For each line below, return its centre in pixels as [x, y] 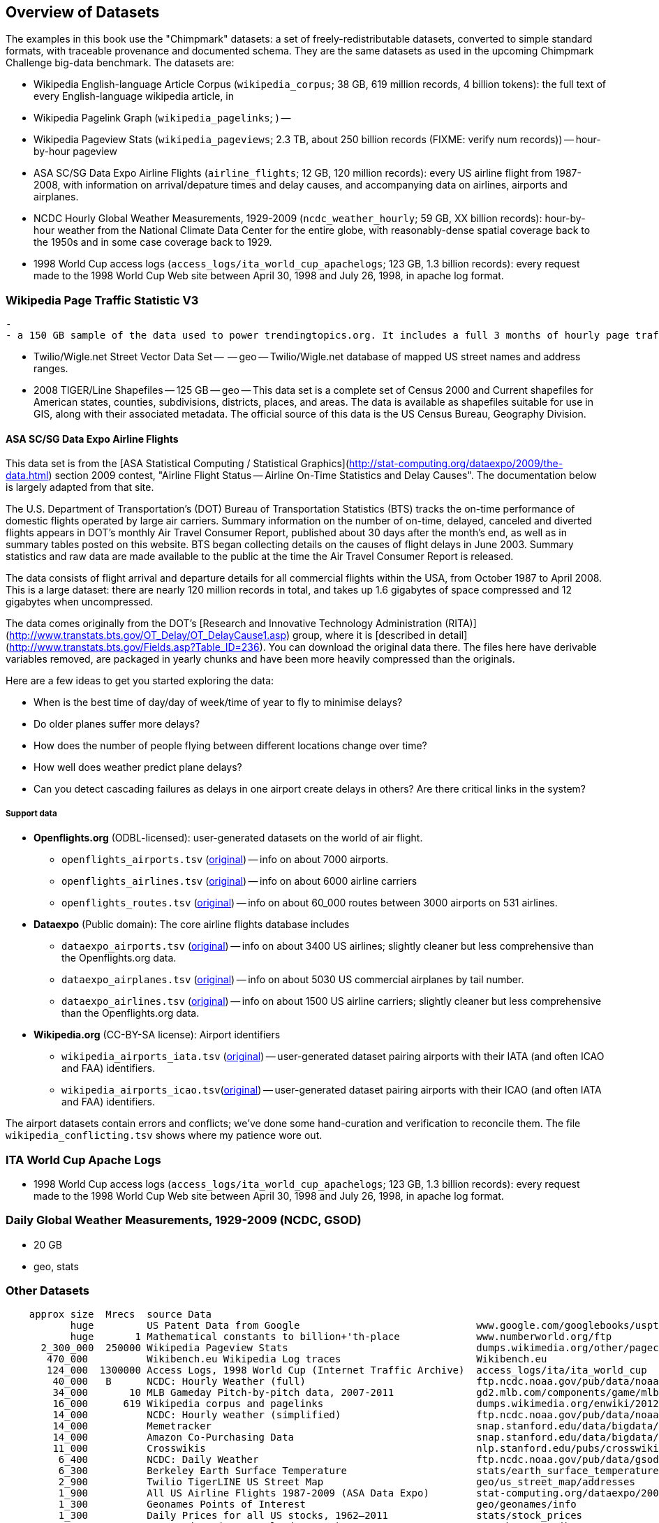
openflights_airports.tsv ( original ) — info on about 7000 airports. [225, 860]
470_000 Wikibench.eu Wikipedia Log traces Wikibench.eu [297, 1359]
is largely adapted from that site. [80, 487]
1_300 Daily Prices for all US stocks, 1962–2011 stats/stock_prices [320, 1516]
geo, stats [56, 1266]
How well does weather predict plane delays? [138, 767]
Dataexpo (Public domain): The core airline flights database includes [192, 925]
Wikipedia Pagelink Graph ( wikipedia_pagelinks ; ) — [162, 118]
